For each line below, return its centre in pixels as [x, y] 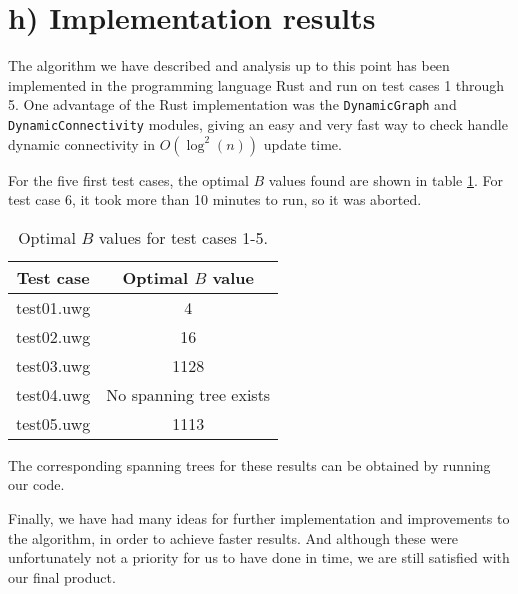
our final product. [62, 576]
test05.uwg [53, 423]
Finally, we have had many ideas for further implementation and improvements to [259, 518]
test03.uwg [53, 365]
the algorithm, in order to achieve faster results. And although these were [233, 537]
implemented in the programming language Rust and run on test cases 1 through [256, 84]
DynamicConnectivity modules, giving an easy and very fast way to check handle [258, 123]
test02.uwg [53, 336]
